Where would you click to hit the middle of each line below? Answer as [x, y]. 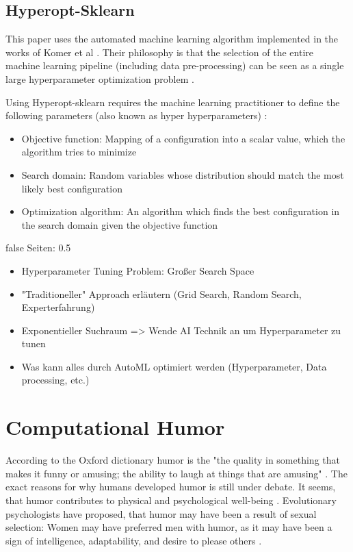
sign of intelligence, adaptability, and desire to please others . [134, 540]
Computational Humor [115, 427]
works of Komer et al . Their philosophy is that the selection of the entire [160, 52]
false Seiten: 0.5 [38, 248]
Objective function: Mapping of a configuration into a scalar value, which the [183, 138]
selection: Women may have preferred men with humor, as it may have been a [169, 527]
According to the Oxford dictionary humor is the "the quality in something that [173, 460]
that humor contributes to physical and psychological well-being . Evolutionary [171, 500]
